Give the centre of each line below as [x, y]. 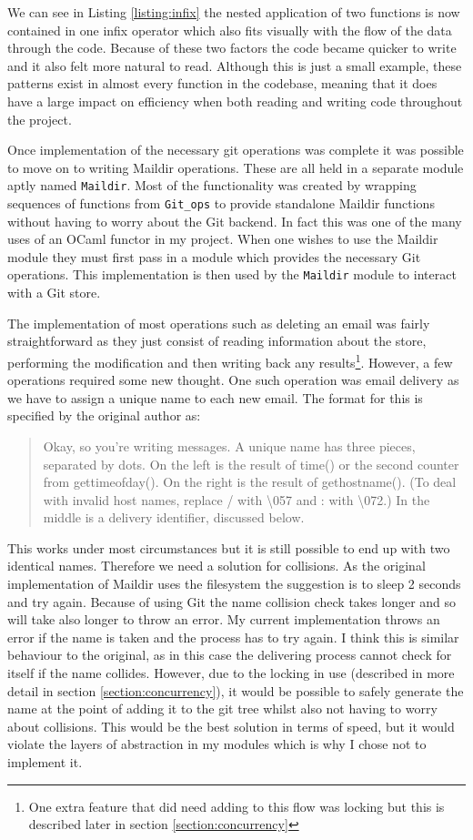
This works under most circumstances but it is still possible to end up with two [229, 547]
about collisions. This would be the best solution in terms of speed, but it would [231, 726]
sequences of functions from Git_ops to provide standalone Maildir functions [221, 203]
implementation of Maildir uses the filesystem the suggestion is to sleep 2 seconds [234, 584]
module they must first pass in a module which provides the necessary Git [214, 256]
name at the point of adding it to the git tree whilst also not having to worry [222, 708]
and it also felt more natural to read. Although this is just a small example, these [235, 65]
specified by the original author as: [104, 415]
